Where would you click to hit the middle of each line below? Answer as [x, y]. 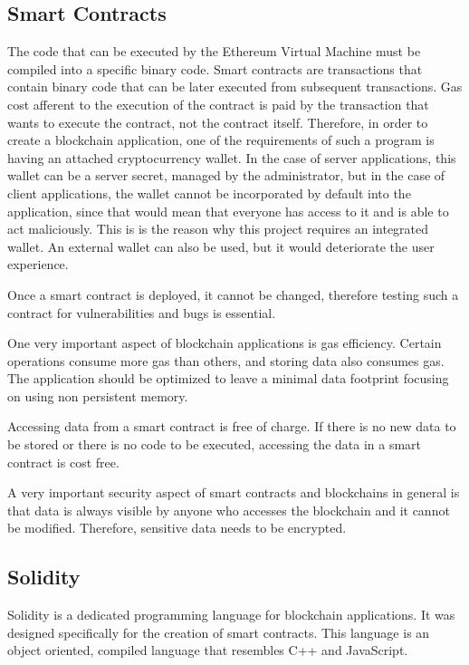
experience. [38, 264]
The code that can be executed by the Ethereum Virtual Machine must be [214, 51]
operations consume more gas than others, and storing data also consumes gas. [226, 360]
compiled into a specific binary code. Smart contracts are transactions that [215, 68]
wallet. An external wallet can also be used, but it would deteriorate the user [221, 246]
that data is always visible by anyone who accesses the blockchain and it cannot [229, 510]
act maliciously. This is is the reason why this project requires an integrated [218, 229]
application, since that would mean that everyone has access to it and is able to [228, 211]
